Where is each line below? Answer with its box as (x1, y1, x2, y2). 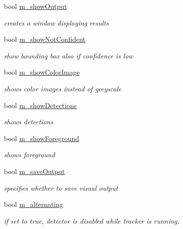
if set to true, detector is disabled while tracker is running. (4, 215, 180, 226)
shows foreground (4, 149, 55, 160)
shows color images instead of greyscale (4, 83, 122, 93)
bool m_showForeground (4, 133, 79, 143)
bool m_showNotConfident (4, 34, 86, 44)
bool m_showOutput (4, 1, 67, 11)
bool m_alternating (4, 199, 63, 209)
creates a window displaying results (4, 17, 109, 28)
